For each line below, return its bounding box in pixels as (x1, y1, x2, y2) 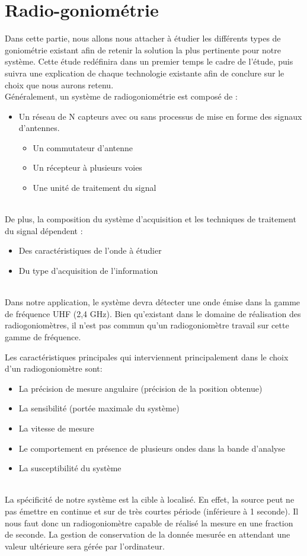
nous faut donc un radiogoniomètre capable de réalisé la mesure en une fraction (5, 516, 293, 529)
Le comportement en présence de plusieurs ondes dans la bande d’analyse (18, 442, 285, 454)
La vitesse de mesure (18, 421, 94, 434)
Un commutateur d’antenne (33, 141, 133, 154)
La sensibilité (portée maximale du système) (18, 402, 180, 414)
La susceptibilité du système (18, 462, 121, 474)
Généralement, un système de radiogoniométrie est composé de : (5, 90, 238, 103)
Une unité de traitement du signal (33, 181, 156, 194)
